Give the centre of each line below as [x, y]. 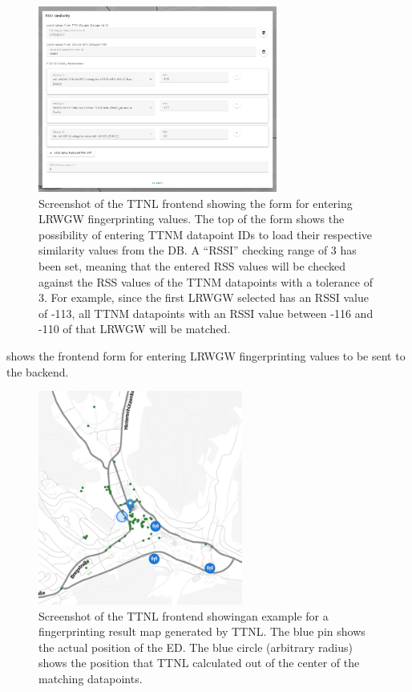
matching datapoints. [91, 679]
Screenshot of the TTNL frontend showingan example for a [184, 615]
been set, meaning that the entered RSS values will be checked [192, 265]
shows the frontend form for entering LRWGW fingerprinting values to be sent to [206, 355]
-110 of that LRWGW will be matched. [135, 329]
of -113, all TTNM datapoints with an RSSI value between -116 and [206, 313]
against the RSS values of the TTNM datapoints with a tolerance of [206, 281]
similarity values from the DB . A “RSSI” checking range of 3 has [198, 250]
